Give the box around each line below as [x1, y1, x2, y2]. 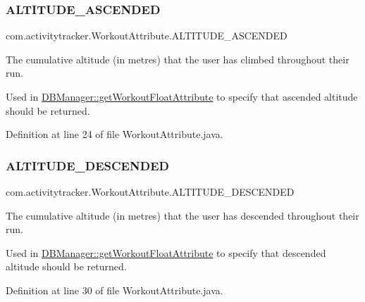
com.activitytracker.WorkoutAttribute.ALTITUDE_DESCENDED [6, 184, 295, 199]
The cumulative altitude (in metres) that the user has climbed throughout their [6, 51, 349, 66]
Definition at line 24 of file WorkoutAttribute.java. [6, 127, 223, 141]
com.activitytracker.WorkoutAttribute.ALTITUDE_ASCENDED [6, 28, 287, 43]
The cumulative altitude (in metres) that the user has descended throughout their [6, 208, 359, 222]
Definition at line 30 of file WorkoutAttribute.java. [6, 282, 223, 297]
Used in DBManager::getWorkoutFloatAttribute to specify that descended [6, 245, 326, 260]
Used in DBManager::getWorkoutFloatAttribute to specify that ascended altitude [6, 89, 358, 103]
